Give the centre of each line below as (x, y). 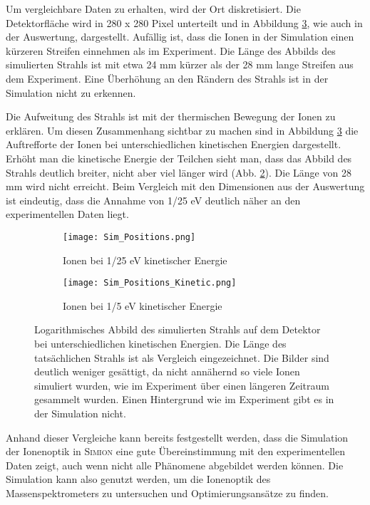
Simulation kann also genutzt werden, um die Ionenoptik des (138, 479)
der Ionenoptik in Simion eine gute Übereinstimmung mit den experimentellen (176, 451)
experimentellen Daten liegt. (67, 214)
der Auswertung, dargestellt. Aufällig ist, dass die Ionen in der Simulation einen (180, 37)
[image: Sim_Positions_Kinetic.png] (150, 283)
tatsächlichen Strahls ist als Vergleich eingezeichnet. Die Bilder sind (182, 357)
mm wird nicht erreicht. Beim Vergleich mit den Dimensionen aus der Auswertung (185, 186)
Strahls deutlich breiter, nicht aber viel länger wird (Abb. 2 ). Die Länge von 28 (179, 172)
